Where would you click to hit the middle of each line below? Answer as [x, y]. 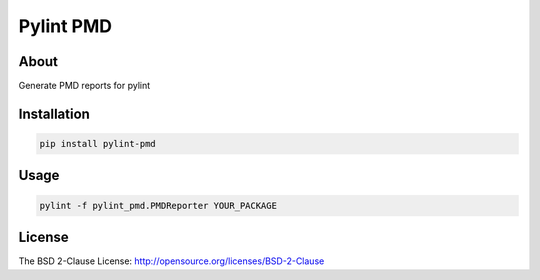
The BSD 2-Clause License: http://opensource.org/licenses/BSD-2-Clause [171, 261]
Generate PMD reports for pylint [84, 86]
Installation [54, 113]
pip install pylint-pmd [98, 144]
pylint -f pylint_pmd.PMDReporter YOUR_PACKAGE [158, 205]
